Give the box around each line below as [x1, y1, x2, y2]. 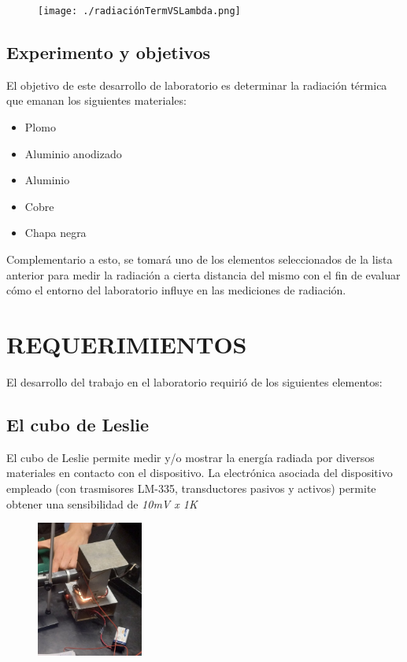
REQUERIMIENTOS [6, 327, 247, 360]
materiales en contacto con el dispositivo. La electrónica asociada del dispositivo [6, 464, 393, 481]
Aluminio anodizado [24, 145, 122, 161]
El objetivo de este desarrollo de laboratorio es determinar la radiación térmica [6, 76, 387, 93]
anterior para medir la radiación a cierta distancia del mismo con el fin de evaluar [6, 266, 401, 283]
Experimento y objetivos [6, 40, 211, 65]
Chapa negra [24, 224, 87, 241]
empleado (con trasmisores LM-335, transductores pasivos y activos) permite [6, 479, 376, 496]
